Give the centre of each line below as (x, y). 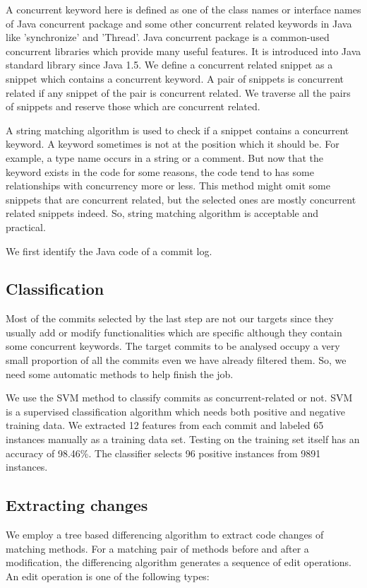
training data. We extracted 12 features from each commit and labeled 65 (165, 425)
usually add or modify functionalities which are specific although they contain (174, 332)
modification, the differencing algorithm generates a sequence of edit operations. (179, 562)
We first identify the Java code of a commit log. (109, 251)
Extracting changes (77, 505)
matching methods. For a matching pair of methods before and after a (157, 548)
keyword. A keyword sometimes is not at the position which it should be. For (173, 144)
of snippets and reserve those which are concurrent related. (133, 106)
